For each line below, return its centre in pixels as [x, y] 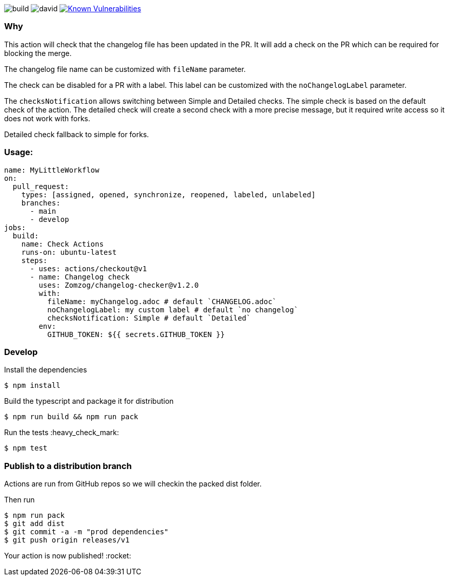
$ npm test [26, 448]
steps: [34, 260]
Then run [19, 500]
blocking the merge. [38, 53]
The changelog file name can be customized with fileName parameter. [125, 69]
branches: [41, 203]
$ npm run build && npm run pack [71, 417]
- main [43, 211]
